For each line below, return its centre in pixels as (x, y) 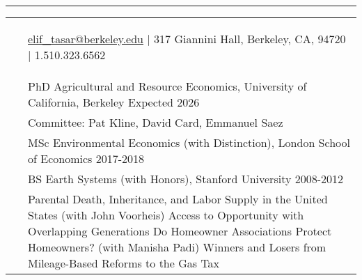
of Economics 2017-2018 (86, 158)
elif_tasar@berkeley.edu (86, 39)
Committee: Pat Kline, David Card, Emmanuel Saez (156, 122)
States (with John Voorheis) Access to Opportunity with (166, 215)
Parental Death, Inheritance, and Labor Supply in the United (178, 199)
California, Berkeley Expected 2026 (114, 102)
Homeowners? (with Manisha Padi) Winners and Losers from (177, 247)
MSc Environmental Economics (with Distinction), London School (189, 142)
